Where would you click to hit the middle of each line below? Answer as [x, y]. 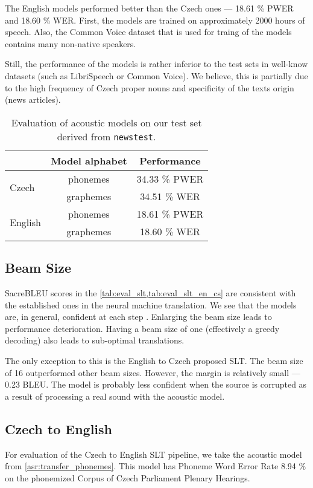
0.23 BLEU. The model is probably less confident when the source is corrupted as [156, 384]
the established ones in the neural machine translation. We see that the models [151, 304]
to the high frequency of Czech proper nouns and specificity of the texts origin [150, 87]
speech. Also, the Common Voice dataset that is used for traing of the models [148, 32]
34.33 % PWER [170, 178]
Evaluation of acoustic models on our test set [106, 122]
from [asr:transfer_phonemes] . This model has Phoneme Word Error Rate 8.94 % [156, 466]
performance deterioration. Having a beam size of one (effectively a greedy [142, 328]
